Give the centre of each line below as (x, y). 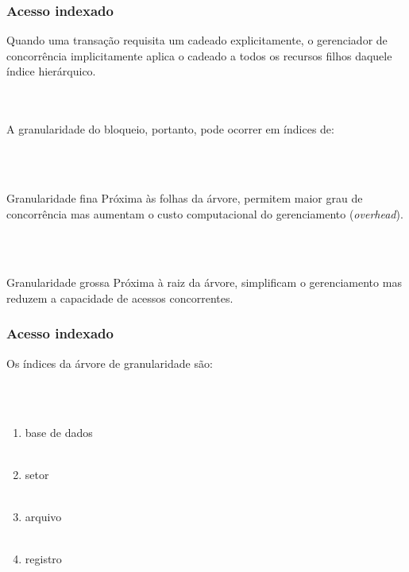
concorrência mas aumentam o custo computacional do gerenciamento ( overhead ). (205, 213)
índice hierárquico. (51, 71)
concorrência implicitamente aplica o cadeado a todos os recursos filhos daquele (199, 55)
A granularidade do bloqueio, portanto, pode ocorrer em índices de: (170, 129)
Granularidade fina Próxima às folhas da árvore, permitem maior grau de (185, 197)
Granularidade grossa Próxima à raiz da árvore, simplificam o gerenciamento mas (204, 282)
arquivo (43, 516)
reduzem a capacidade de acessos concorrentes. (120, 298)
